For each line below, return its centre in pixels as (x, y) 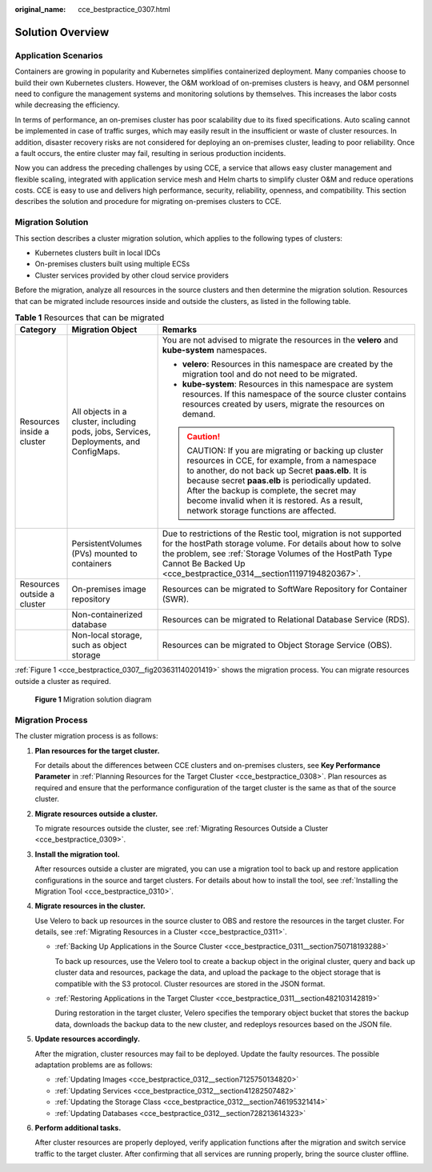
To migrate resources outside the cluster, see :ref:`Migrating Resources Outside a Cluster (182, 828)
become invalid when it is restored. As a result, (275, 501)
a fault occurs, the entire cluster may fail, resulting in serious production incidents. (150, 153)
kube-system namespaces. (214, 350)
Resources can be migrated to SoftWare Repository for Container (284, 590)
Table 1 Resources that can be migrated (90, 318)
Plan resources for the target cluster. (97, 750)
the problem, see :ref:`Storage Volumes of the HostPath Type (277, 554)
